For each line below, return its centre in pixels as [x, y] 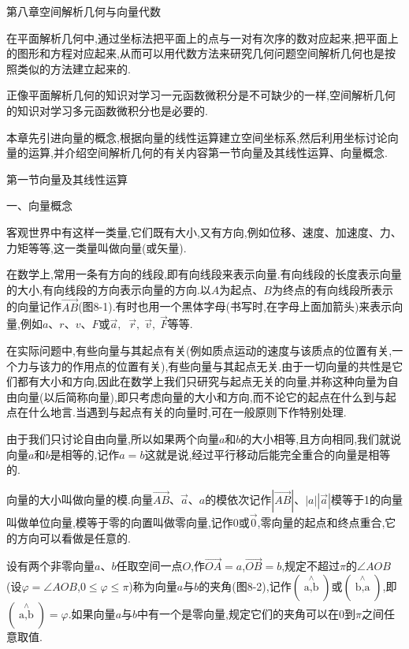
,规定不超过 [311, 566]
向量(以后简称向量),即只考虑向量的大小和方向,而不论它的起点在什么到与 [201, 396]
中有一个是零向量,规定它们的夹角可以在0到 [246, 613]
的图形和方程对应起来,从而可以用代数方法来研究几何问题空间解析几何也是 [195, 53]
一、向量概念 [39, 205]
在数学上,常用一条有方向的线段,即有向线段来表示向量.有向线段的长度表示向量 [204, 274]
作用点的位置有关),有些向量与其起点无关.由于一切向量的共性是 [232, 366]
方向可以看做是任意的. [74, 537]
